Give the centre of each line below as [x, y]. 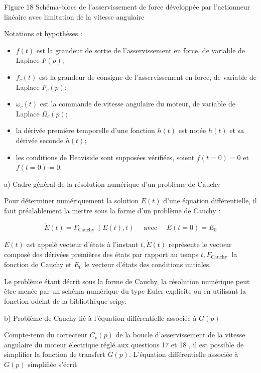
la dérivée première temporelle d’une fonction [85, 130]
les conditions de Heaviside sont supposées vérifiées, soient [105, 157]
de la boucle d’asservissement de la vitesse [180, 335]
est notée [192, 130]
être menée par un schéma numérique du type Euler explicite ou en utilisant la [125, 291]
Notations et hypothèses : [43, 33]
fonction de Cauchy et [38, 264]
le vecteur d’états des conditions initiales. [148, 264]
